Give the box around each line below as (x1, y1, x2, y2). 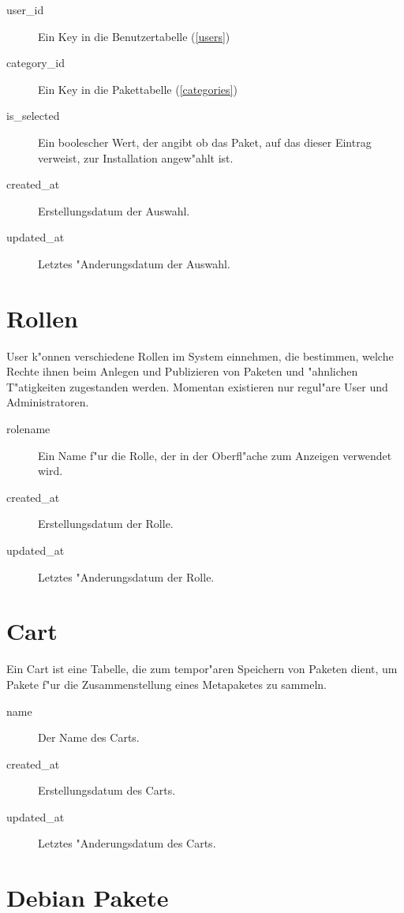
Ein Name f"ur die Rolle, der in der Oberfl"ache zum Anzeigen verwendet (38, 447, 392, 463)
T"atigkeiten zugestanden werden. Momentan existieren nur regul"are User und (6, 378, 388, 395)
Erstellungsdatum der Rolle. (38, 515, 174, 532)
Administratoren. (6, 394, 89, 410)
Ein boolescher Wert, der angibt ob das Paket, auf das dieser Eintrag (38, 133, 372, 150)
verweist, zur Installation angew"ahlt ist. (38, 149, 234, 166)
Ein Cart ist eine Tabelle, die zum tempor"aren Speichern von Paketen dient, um (6, 660, 398, 677)
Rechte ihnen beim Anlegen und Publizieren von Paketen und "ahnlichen (6, 363, 358, 380)
